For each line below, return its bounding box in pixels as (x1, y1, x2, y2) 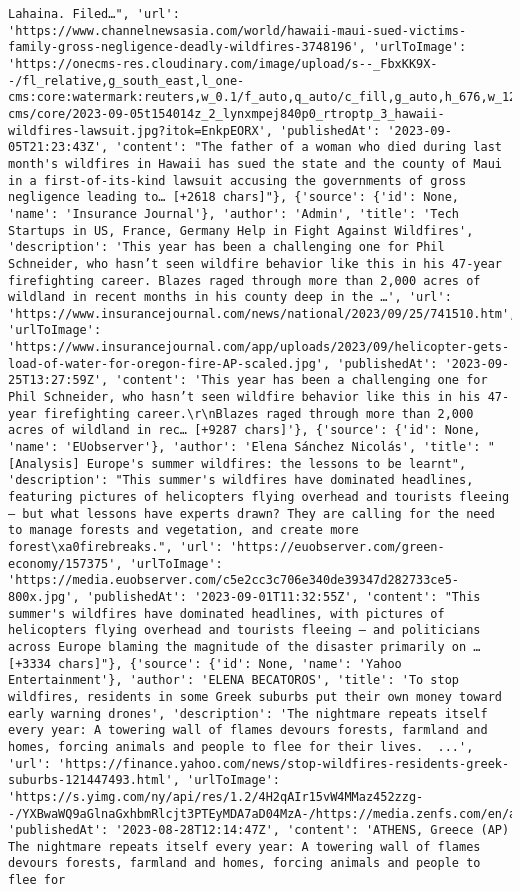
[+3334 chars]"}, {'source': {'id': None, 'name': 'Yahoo (8, 656, 402, 671)
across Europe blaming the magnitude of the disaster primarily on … (8, 639, 481, 654)
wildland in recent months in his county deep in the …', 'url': (8, 290, 452, 305)
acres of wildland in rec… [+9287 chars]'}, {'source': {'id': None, (8, 423, 481, 438)
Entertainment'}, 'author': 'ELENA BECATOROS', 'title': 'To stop (8, 673, 460, 688)
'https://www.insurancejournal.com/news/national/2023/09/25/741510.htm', (8, 306, 517, 321)
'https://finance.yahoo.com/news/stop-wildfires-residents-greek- (58, 756, 510, 771)
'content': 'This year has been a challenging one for (115, 373, 488, 388)
